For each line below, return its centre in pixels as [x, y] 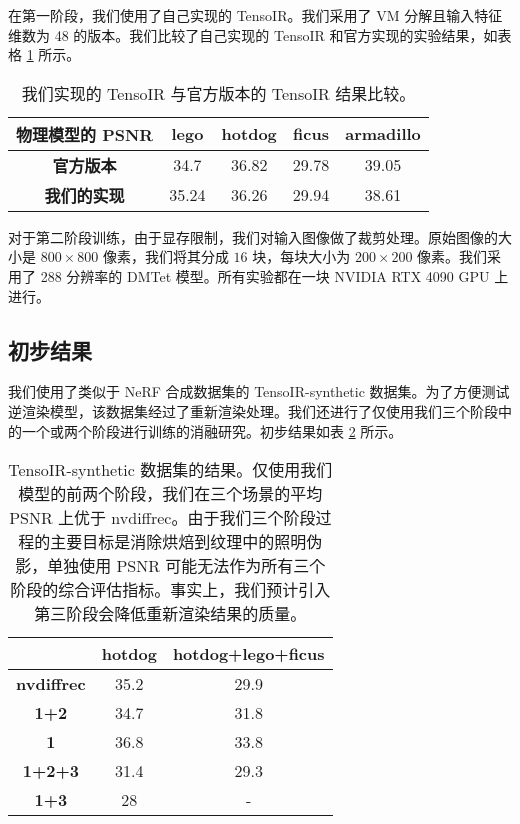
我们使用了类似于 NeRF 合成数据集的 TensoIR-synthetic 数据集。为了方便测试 [259, 391]
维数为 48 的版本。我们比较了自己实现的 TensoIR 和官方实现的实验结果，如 [253, 34]
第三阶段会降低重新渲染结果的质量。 [170, 614]
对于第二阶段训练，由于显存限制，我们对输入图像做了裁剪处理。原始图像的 [253, 236]
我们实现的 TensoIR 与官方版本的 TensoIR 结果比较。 [218, 93]
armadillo [383, 134]
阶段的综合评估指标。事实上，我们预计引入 [170, 590]
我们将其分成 [186, 256]
